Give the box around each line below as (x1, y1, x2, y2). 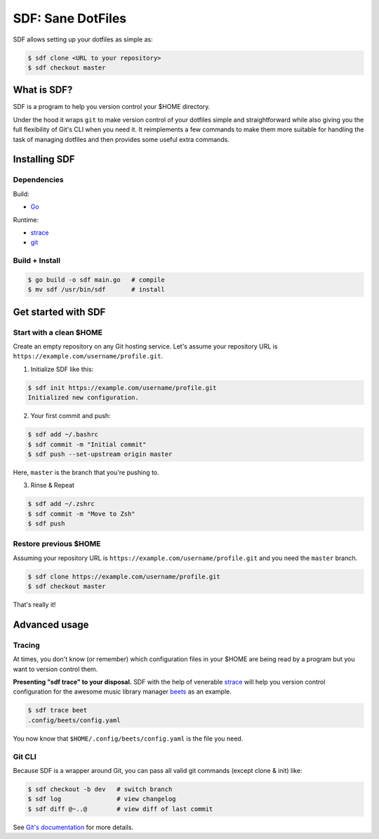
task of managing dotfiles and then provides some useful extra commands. (13, 135, 230, 143)
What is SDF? (13, 84, 73, 96)
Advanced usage (13, 618, 89, 630)
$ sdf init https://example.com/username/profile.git (27, 384, 217, 391)
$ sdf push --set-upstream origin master (27, 450, 173, 458)
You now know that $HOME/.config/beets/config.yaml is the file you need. (13, 734, 244, 743)
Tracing (13, 640, 40, 650)
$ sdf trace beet (27, 706, 88, 715)
